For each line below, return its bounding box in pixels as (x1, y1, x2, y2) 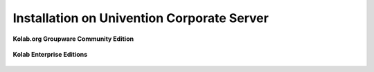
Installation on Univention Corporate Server (12, 10, 269, 26)
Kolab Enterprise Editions (12, 50, 88, 58)
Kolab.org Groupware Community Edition (12, 35, 134, 43)
